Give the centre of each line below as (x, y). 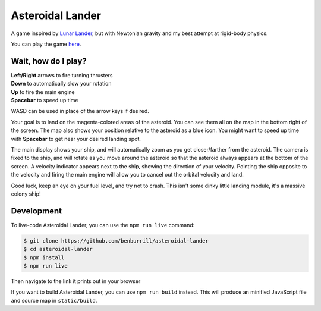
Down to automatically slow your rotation (61, 84)
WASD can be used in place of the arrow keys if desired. (80, 111)
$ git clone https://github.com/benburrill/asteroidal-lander (116, 241)
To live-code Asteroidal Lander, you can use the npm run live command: (103, 225)
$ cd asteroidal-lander (58, 249)
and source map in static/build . (54, 300)
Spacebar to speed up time (45, 100)
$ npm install (44, 257)
